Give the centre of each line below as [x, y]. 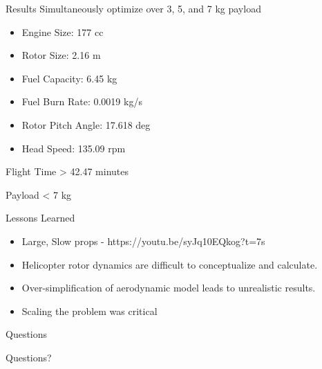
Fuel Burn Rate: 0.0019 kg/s [82, 101]
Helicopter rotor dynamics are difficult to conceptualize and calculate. [170, 264]
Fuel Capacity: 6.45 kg [69, 78]
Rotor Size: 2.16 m [61, 55]
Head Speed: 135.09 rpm [74, 148]
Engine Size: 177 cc [63, 31]
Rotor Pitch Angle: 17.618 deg [86, 124]
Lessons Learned [40, 218]
